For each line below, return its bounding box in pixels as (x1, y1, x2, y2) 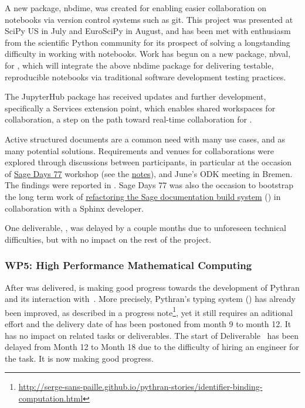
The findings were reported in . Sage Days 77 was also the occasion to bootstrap (5, 179, 293, 191)
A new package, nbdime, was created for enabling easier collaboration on (5, 2, 266, 13)
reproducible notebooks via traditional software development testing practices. (5, 70, 286, 83)
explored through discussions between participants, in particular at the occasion (5, 156, 292, 168)
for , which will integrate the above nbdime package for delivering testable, (5, 59, 274, 71)
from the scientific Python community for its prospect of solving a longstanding (5, 36, 290, 48)
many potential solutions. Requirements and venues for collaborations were (5, 144, 274, 157)
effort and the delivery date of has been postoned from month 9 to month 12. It (5, 317, 292, 329)
